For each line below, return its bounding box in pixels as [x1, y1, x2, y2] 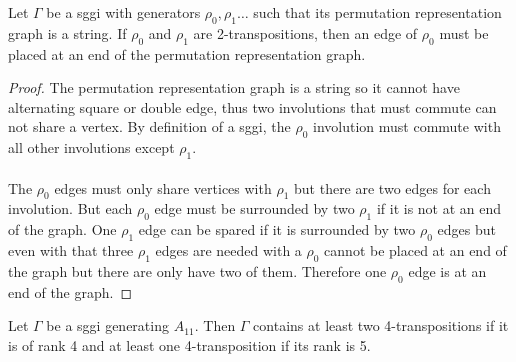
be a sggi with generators [46, 2, 201, 22]
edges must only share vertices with [54, 177, 272, 198]
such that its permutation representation [253, 2, 502, 22]
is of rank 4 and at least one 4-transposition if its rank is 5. [8, 334, 371, 355]
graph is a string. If [8, 22, 127, 43]
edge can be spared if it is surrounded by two [138, 219, 416, 240]
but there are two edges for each [294, 177, 491, 198]
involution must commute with [313, 116, 501, 137]
